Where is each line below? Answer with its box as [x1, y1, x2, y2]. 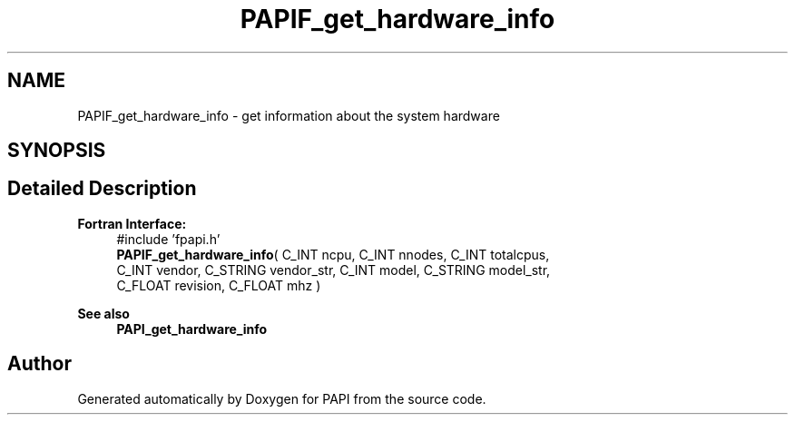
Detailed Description [7, 177, 197, 201]
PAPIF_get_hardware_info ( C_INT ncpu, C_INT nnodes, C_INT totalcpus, [116, 246, 550, 262]
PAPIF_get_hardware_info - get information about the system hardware [77, 107, 500, 123]
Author [7, 352, 72, 376]
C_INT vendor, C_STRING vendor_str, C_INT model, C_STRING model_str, [116, 261, 551, 278]
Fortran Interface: [77, 215, 187, 231]
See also [77, 305, 130, 321]
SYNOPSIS [7, 139, 106, 162]
